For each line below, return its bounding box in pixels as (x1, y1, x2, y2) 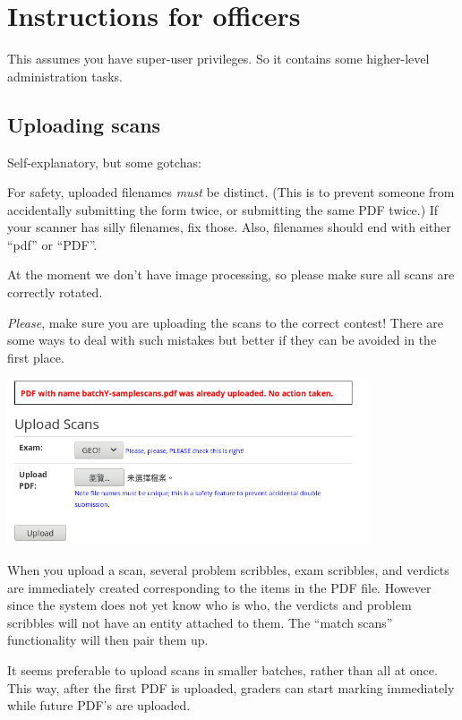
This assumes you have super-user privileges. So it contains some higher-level (7, 49, 430, 68)
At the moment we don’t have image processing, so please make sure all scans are (7, 265, 455, 284)
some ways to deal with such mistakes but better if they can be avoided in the (7, 330, 437, 349)
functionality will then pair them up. (7, 630, 209, 649)
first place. (7, 347, 64, 366)
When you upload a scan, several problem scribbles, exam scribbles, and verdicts (7, 560, 449, 579)
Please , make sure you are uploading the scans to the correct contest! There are (7, 313, 443, 331)
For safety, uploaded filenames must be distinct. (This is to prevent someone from (7, 183, 455, 201)
